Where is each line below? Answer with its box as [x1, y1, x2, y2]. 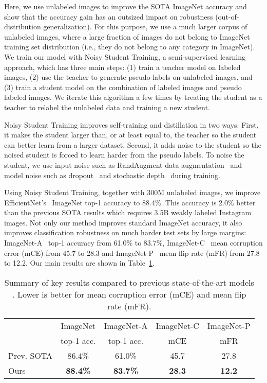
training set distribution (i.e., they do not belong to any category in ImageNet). [4, 41, 255, 52]
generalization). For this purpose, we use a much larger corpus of [43, 21, 247, 32]
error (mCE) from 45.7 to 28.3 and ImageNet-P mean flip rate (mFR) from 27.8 [4, 247, 260, 258]
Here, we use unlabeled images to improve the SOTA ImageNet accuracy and [4, 1, 247, 11]
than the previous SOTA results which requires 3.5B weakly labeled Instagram [4, 207, 252, 218]
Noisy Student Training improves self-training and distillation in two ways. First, [4, 119, 259, 130]
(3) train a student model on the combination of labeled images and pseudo [4, 81, 242, 92]
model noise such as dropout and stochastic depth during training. [4, 169, 220, 180]
